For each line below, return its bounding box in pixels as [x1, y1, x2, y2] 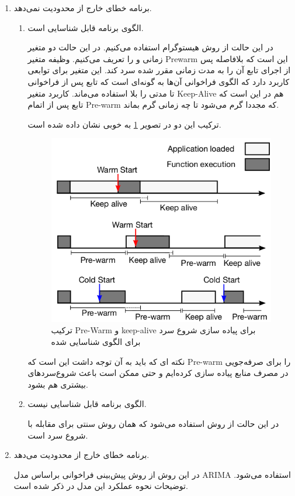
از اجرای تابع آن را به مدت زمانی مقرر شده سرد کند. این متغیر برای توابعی [27, 64, 291, 76]
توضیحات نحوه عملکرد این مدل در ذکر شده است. [13, 480, 188, 492]
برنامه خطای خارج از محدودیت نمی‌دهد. [13, 2, 152, 13]
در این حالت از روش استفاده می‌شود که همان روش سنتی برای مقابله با [27, 417, 279, 429]
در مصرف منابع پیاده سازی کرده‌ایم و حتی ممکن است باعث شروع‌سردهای [27, 367, 289, 379]
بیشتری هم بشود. [27, 378, 88, 390]
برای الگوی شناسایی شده [51, 335, 141, 347]
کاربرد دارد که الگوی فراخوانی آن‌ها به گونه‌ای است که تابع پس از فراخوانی [27, 75, 290, 87]
